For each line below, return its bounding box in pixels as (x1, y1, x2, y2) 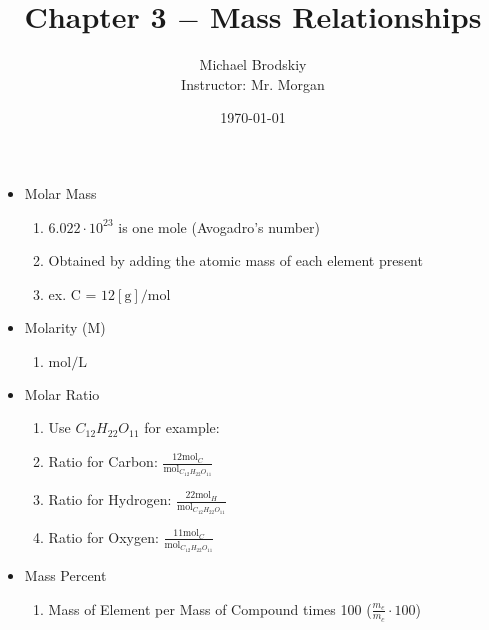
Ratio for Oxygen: (48, 526, 159, 547)
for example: (144, 417, 220, 438)
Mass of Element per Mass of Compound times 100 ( (48, 598, 372, 619)
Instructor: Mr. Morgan (181, 73, 325, 94)
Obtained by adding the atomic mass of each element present (48, 250, 423, 271)
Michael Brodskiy (199, 54, 307, 75)
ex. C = (48, 283, 97, 304)
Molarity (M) (24, 317, 106, 338)
